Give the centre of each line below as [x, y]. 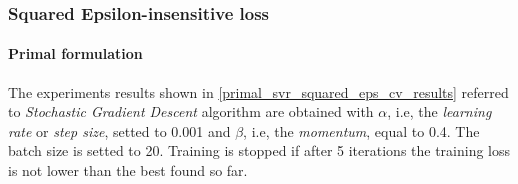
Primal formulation [75, 53]
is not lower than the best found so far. [128, 170]
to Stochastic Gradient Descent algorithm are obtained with [191, 111]
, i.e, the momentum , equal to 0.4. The [361, 130]
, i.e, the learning [439, 111]
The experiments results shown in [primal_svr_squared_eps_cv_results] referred [258, 91]
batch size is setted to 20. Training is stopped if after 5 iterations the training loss [259, 150]
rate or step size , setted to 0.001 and [119, 130]
